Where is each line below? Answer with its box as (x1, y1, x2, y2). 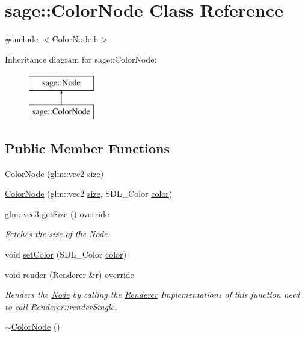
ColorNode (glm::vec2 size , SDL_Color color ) (5, 187, 173, 200)
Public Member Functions (5, 138, 170, 157)
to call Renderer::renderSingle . (5, 300, 117, 312)
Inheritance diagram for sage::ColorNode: (5, 52, 157, 65)
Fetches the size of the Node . (5, 227, 110, 240)
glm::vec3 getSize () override (5, 207, 109, 220)
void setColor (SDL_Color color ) (5, 248, 127, 261)
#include (5, 32, 39, 45)
